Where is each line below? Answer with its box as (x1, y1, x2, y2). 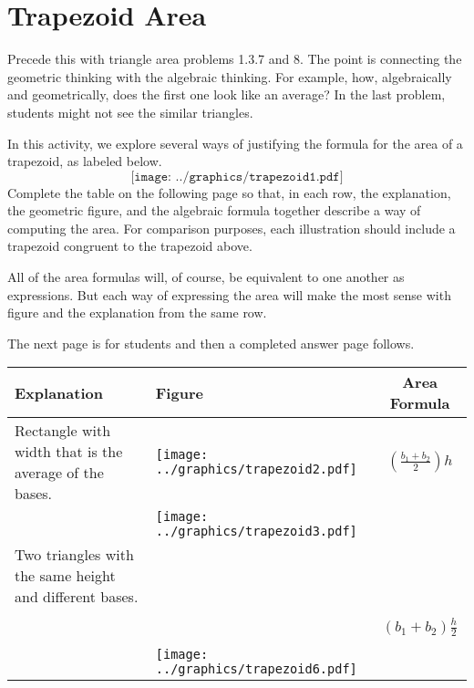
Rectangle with (15, 420, 111, 442)
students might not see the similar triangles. (7, 102, 253, 121)
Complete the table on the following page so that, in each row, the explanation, (7, 182, 451, 202)
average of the (15, 462, 104, 484)
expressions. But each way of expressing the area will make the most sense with (7, 285, 451, 304)
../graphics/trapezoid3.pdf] (155, 524, 357, 539)
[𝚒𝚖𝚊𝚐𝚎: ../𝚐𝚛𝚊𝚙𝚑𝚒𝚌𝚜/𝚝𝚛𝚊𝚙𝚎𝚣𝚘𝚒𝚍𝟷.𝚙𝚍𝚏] (130, 170, 344, 183)
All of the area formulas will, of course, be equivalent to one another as (7, 267, 405, 287)
